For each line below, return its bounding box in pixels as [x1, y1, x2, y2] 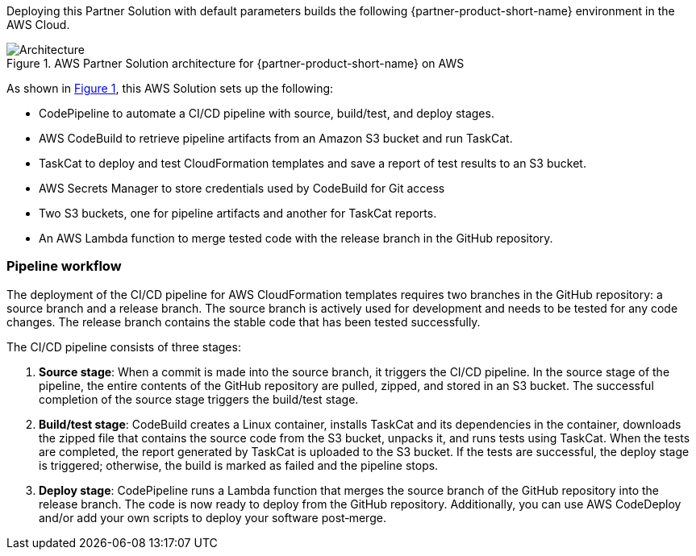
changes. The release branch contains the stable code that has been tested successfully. [6, 314, 481, 329]
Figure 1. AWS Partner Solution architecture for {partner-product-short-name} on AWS [6, 56, 465, 70]
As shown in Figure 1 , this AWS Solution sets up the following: [6, 81, 334, 95]
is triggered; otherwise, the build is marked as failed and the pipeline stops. [39, 458, 439, 472]
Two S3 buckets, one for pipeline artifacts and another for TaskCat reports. [39, 206, 437, 220]
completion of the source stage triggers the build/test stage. [39, 392, 359, 406]
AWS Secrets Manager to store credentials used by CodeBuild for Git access [39, 181, 445, 195]
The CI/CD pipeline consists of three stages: [6, 339, 241, 354]
